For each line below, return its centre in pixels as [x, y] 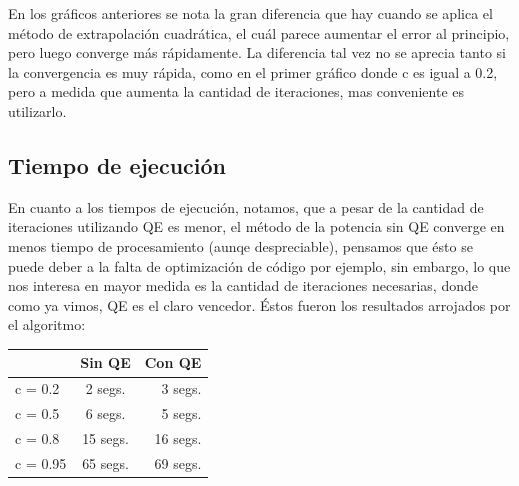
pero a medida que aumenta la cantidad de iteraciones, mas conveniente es [236, 91]
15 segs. [105, 437]
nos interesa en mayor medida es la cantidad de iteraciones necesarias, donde [243, 285]
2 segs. [105, 388]
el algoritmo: [47, 324]
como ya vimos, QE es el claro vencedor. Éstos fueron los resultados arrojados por [259, 304]
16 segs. [178, 437]
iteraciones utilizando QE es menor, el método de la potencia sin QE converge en [256, 226]
